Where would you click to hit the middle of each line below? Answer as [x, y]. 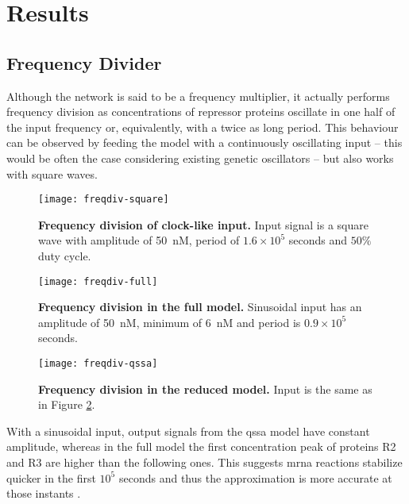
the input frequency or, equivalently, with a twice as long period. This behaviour [203, 127]
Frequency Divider [84, 62]
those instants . [44, 493]
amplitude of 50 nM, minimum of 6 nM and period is [170, 322]
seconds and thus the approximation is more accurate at [255, 477]
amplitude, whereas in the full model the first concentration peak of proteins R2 [201, 446]
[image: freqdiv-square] [104, 200]
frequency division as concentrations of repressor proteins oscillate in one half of [201, 112]
